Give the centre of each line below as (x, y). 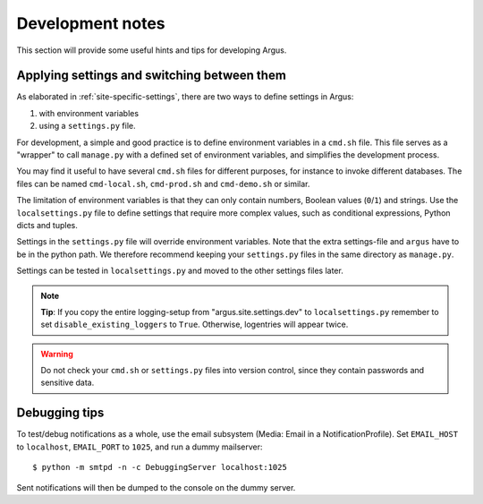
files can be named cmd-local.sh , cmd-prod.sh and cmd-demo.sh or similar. (163, 184)
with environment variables (89, 113)
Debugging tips (60, 413)
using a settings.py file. (87, 126)
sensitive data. (68, 383)
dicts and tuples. (47, 225)
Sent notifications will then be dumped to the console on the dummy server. (156, 487)
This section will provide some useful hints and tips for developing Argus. (152, 50)
